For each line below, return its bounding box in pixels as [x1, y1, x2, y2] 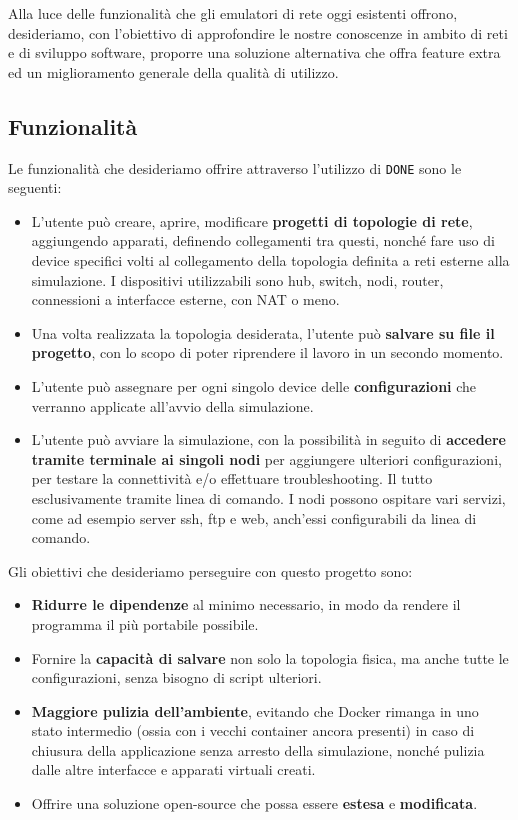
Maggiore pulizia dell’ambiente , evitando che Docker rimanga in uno [31, 700, 479, 721]
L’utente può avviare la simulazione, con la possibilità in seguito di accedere [31, 429, 506, 450]
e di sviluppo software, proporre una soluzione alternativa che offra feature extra [8, 42, 501, 63]
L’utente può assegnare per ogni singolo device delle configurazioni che [31, 375, 477, 396]
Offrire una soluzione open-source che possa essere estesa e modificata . [31, 793, 478, 814]
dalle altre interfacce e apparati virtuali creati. [31, 759, 316, 780]
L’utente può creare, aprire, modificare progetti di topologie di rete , [31, 210, 473, 231]
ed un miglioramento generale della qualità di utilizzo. [8, 61, 339, 82]
